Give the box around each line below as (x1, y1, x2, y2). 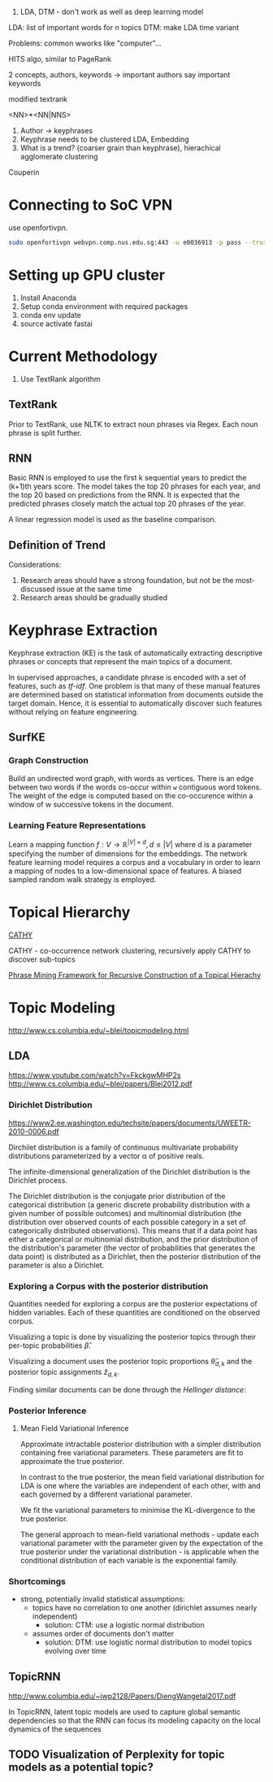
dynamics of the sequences (8, 1723, 102, 1734)
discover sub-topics (8, 954, 76, 964)
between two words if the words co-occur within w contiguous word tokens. (8, 782, 262, 792)
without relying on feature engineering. (8, 707, 139, 717)
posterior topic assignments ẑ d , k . (8, 1367, 120, 1379)
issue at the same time (56, 585, 132, 594)
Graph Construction (8, 755, 89, 767)
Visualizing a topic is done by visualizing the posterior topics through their (8, 1332, 256, 1341)
